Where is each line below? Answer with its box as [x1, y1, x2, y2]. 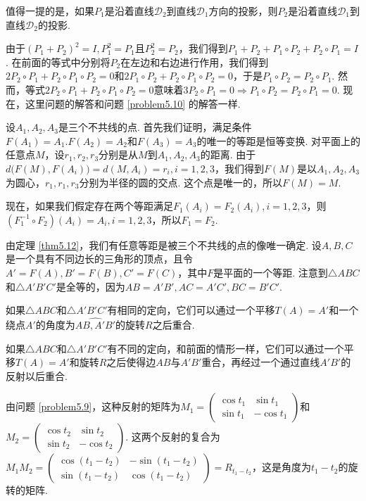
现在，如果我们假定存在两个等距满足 [6, 198, 173, 213]
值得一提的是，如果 [6, 4, 94, 18]
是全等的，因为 [56, 279, 125, 293]
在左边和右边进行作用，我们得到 [120, 54, 269, 69]
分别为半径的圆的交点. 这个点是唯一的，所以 [79, 175, 283, 189]
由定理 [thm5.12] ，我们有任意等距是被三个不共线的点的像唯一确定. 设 [6, 237, 322, 252]
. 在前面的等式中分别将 [6, 54, 111, 69]
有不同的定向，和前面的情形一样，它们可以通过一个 [107, 341, 344, 355]
